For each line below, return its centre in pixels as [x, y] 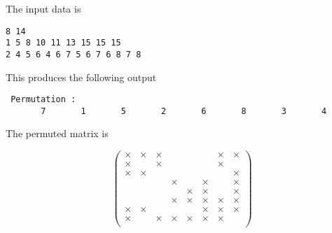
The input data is [43, 8]
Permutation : [43, 100]
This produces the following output [81, 77]
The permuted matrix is [57, 133]
